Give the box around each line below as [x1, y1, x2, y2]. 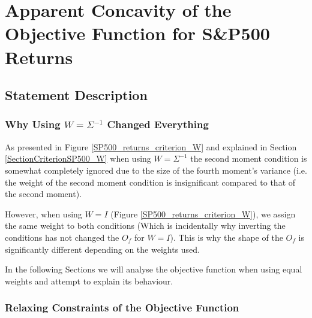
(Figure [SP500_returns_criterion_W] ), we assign [110, 207, 296, 220]
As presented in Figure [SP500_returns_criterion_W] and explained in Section [5, 140, 297, 153]
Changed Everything [107, 117, 209, 132]
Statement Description [5, 86, 148, 104]
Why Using [5, 117, 61, 132]
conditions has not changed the [5, 231, 119, 243]
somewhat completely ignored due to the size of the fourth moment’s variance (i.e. [5, 163, 307, 176]
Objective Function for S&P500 [5, 21, 270, 46]
